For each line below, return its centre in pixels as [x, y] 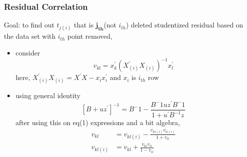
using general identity [48, 95]
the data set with [30, 36]
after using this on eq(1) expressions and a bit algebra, [98, 122]
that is [84, 25]
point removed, [90, 36]
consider [28, 52]
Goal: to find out [29, 25]
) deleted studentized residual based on [185, 25]
